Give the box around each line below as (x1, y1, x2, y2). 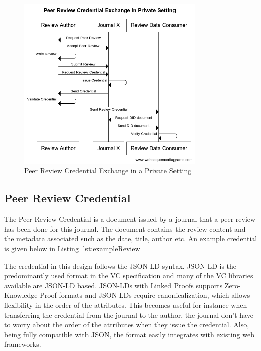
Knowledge (4, 290, 38, 300)
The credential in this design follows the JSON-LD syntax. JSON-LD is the (4, 260, 237, 271)
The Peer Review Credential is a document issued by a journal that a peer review (4, 214, 256, 224)
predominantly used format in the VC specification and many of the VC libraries (4, 270, 253, 281)
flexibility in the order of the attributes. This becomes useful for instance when (4, 299, 247, 310)
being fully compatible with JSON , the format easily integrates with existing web (4, 329, 254, 339)
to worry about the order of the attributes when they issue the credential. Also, (4, 319, 249, 330)
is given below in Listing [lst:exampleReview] (4, 243, 142, 253)
